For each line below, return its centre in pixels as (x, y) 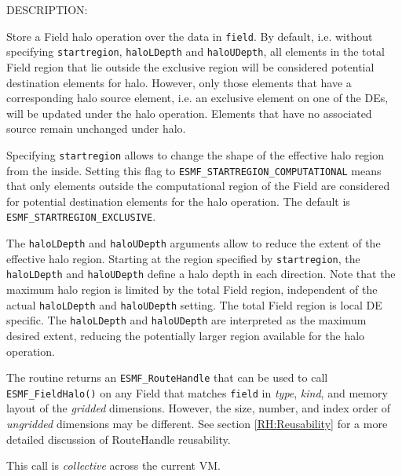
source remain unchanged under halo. (96, 128)
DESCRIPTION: (47, 9)
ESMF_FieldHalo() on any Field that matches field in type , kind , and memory (197, 392)
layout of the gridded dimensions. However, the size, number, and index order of (199, 408)
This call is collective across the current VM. (113, 465)
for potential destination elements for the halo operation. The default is (178, 201)
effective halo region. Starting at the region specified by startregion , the (183, 258)
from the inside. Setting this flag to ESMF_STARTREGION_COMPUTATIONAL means (194, 170)
